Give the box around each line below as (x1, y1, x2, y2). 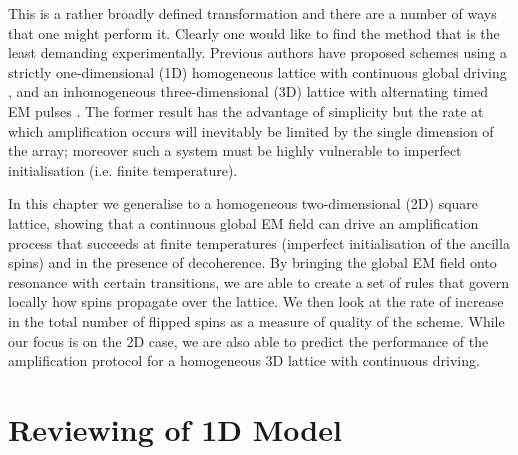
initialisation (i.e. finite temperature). (8, 159, 238, 180)
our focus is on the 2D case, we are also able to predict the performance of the (8, 330, 489, 351)
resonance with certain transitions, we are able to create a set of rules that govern (8, 271, 510, 292)
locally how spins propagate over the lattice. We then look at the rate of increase (8, 291, 504, 312)
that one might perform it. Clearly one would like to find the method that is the (8, 22, 500, 43)
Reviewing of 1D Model (8, 408, 342, 449)
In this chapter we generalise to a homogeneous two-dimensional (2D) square (8, 193, 479, 214)
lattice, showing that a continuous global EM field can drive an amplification (8, 212, 479, 233)
